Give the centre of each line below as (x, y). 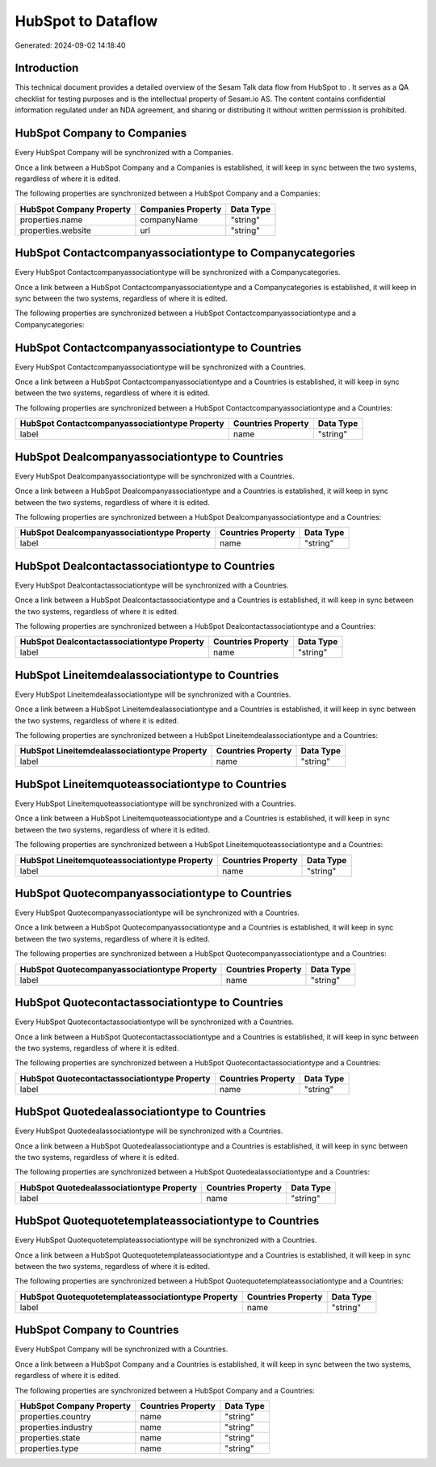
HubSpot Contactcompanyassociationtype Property (122, 424)
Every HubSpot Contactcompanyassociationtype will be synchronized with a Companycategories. (178, 272)
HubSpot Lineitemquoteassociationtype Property (116, 860)
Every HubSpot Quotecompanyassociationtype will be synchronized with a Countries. (157, 913)
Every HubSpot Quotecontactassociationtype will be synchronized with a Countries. (155, 1022)
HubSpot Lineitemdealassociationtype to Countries (147, 675)
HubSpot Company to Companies (101, 133)
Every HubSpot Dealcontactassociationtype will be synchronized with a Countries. (152, 585)
